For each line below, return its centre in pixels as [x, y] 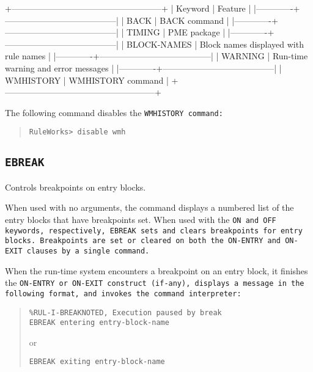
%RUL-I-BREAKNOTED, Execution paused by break [125, 312]
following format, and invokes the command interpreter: [123, 294]
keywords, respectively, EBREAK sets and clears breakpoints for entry [154, 231]
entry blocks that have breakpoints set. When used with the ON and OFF [141, 220]
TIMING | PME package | [176, 32]
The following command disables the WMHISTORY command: [114, 112]
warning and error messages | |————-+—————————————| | [143, 67]
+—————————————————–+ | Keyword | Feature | [128, 8]
